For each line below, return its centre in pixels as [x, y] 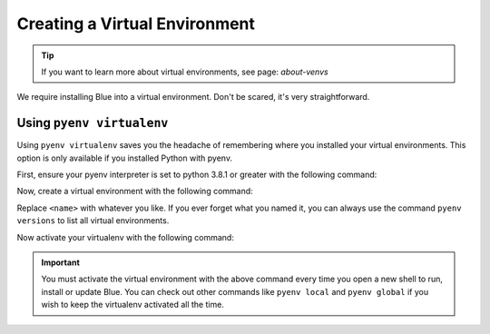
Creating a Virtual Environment [136, 24]
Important [61, 262]
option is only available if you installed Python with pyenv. [125, 158]
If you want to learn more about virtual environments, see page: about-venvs [185, 72]
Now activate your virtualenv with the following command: [126, 237]
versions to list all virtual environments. [93, 221]
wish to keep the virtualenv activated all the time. [132, 305]
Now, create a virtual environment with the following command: [135, 192]
